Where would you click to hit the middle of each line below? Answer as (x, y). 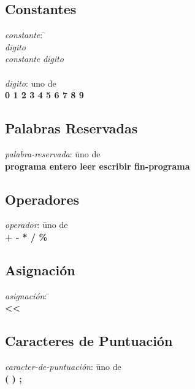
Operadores (42, 199)
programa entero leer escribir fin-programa (97, 166)
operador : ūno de (36, 225)
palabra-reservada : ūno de (53, 153)
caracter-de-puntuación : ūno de (63, 367)
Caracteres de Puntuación (89, 341)
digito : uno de (31, 83)
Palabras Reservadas (71, 128)
